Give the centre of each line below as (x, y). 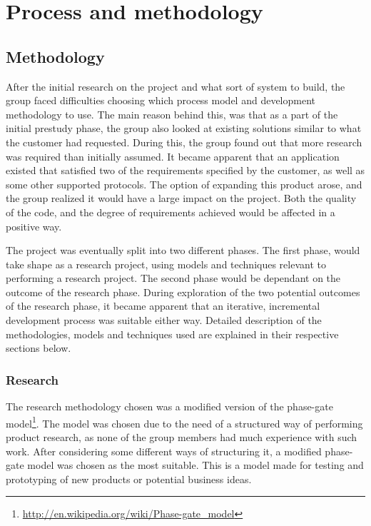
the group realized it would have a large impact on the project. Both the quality (181, 198)
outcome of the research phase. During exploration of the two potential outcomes (183, 292)
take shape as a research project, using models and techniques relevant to (166, 264)
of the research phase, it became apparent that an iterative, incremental (163, 306)
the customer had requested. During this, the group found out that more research (184, 142)
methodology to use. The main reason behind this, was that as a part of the (172, 114)
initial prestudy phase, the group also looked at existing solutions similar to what (184, 128)
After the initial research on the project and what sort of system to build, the (176, 86)
